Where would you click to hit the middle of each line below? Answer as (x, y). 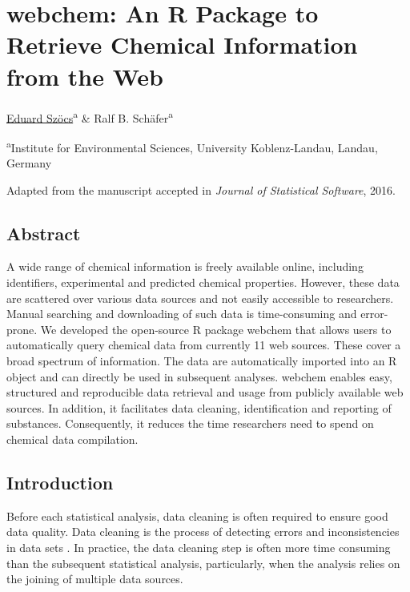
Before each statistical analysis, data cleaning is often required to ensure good (197, 515)
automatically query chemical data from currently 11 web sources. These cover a (204, 345)
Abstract (44, 233)
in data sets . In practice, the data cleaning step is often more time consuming (199, 547)
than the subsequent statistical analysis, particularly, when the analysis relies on (203, 563)
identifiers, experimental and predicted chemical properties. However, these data (203, 282)
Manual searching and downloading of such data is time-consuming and (182, 314)
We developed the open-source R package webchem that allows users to (216, 329)
